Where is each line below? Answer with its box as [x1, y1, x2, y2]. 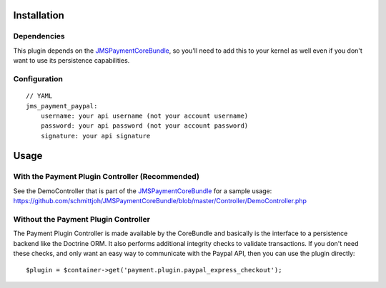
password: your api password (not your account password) [40, 122, 249, 130]
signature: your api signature [40, 132, 151, 140]
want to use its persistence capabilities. [13, 56, 130, 65]
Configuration [13, 73, 64, 83]
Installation [13, 9, 64, 21]
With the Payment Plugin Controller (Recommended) [13, 172, 200, 182]
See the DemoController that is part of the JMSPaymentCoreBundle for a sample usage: [13, 186, 272, 195]
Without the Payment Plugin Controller [13, 214, 150, 224]
